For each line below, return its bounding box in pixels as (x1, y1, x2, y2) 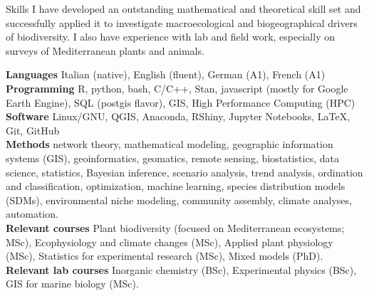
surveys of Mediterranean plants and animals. (6, 43, 204, 58)
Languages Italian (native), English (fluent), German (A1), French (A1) (6, 67, 326, 82)
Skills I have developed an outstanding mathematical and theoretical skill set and (6, 1, 361, 16)
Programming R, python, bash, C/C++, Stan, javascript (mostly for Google (6, 80, 348, 95)
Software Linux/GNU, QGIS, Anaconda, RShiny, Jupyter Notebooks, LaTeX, (6, 109, 350, 124)
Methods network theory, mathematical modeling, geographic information (6, 137, 333, 152)
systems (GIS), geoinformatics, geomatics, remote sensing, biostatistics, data (6, 150, 339, 165)
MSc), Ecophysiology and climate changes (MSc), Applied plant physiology (6, 234, 333, 249)
